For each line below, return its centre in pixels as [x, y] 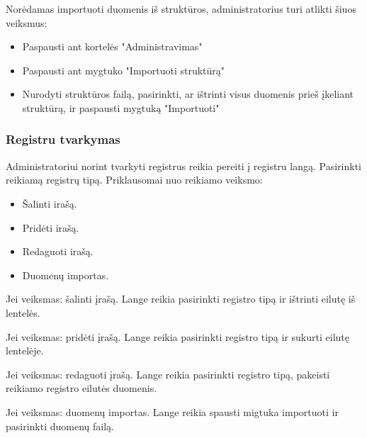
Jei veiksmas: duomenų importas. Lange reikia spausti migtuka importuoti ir [172, 411]
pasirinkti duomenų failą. [60, 426]
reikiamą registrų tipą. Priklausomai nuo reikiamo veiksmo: [134, 180]
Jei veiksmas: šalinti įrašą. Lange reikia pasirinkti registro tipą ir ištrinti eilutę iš [181, 299]
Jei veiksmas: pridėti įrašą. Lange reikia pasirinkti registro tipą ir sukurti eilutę [177, 336]
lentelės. [23, 312]
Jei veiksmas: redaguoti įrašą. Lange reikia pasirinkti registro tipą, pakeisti [168, 374]
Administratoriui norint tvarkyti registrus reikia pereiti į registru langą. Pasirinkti [183, 165]
